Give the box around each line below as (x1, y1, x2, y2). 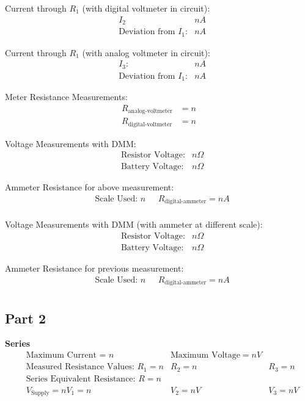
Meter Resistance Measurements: (5, 90, 128, 103)
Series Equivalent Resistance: (26, 374, 136, 383)
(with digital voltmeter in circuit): (82, 2, 210, 14)
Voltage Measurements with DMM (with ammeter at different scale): (5, 218, 263, 231)
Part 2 (5, 308, 46, 327)
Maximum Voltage (171, 351, 240, 360)
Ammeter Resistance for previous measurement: (5, 262, 184, 275)
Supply (31, 390, 50, 397)
